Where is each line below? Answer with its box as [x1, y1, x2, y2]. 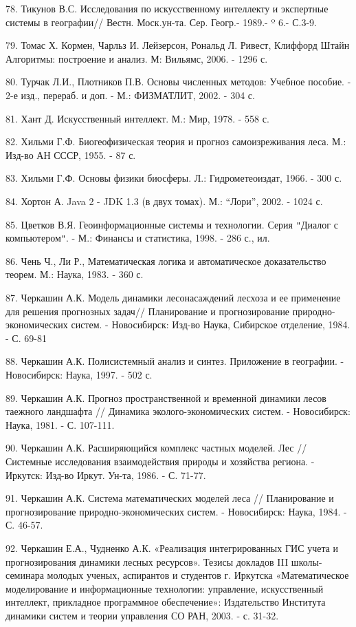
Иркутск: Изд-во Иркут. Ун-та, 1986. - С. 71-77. [5, 467, 206, 482]
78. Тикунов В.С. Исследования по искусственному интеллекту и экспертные [5, 1, 329, 15]
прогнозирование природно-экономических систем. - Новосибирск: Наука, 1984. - [5, 504, 347, 518]
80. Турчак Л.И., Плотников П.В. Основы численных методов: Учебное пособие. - [5, 74, 351, 89]
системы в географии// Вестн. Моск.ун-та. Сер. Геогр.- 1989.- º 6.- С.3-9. [5, 14, 317, 29]
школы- [291, 554, 322, 568]
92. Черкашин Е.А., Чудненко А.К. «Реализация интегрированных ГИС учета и [5, 540, 339, 555]
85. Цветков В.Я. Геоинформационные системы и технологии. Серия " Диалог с [5, 217, 338, 231]
